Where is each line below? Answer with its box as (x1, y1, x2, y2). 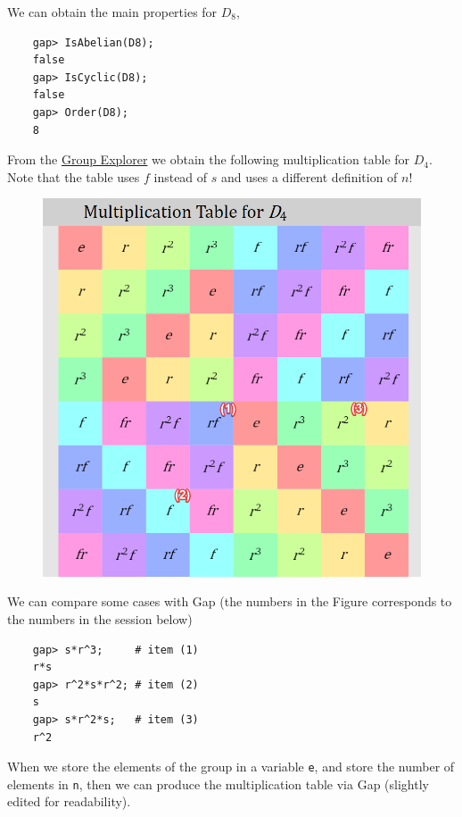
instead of (153, 167, 208, 186)
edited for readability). (7, 792, 131, 811)
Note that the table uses (7, 167, 140, 186)
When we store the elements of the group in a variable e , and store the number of (7, 757, 455, 776)
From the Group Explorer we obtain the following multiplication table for (7, 150, 410, 169)
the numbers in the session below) (7, 610, 193, 629)
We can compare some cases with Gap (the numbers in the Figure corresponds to (7, 592, 452, 611)
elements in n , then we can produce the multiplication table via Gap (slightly (7, 774, 429, 793)
